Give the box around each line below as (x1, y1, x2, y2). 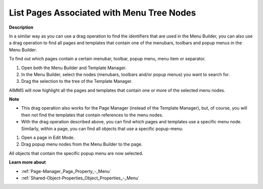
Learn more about (9, 159, 46, 165)
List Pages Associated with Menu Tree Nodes (9, 7, 196, 18)
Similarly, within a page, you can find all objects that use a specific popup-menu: (21, 126, 184, 132)
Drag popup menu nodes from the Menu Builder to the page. (21, 141, 143, 147)
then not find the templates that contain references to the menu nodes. (21, 112, 163, 118)
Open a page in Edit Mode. (21, 134, 75, 141)
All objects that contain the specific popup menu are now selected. (9, 150, 144, 156)
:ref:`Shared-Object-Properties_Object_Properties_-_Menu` (21, 175, 140, 181)
